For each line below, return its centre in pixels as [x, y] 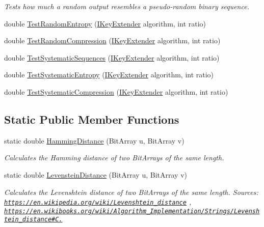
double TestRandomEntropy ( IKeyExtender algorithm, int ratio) [105, 23]
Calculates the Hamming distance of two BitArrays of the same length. [114, 158]
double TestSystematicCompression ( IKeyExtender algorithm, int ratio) [116, 91]
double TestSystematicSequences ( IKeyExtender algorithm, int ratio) [112, 57]
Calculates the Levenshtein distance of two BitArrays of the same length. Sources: [131, 192]
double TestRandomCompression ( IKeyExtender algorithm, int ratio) [112, 40]
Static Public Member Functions [92, 119]
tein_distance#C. [33, 220]
